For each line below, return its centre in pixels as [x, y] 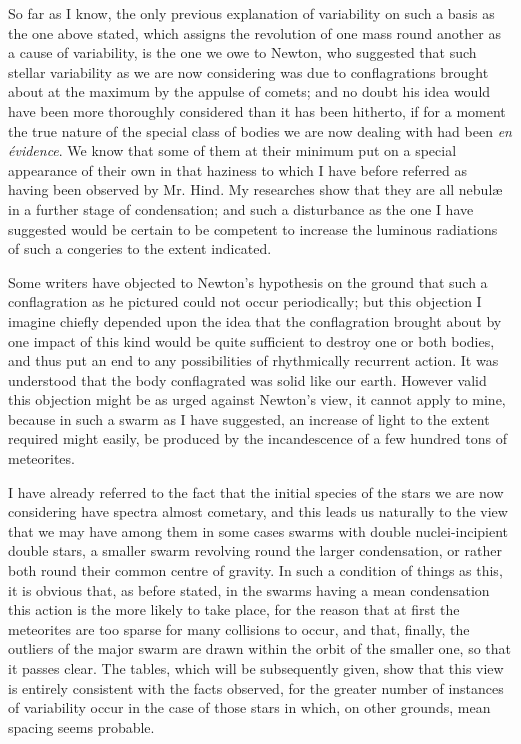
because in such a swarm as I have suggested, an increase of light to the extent [249, 418]
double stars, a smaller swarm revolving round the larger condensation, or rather [255, 550]
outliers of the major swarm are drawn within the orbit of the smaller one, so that [260, 648]
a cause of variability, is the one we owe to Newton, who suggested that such [242, 52]
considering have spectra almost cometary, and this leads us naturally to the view [258, 511]
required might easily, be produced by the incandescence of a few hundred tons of [257, 438]
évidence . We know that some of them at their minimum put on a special [232, 150]
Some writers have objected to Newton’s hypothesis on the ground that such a [248, 281]
